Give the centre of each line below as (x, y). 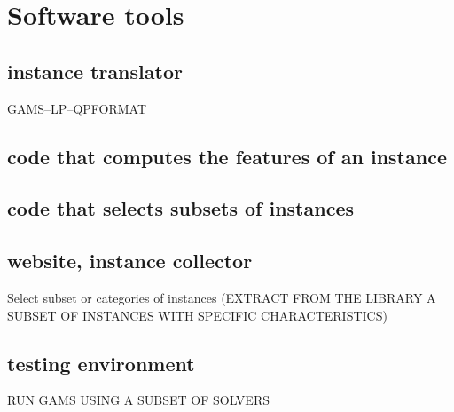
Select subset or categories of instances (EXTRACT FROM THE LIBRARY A (222, 297)
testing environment (101, 363)
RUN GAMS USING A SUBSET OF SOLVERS (138, 400)
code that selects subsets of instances (180, 208)
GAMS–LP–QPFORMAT (77, 108)
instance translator (95, 71)
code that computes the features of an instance (227, 156)
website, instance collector (130, 261)
